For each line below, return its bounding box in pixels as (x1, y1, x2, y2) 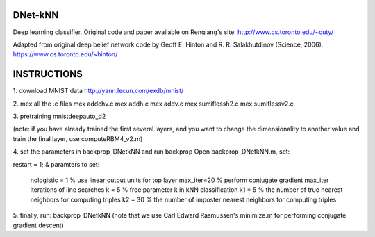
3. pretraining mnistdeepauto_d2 (12, 112, 106, 120)
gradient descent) (12, 221, 64, 229)
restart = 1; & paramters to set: (12, 160, 100, 168)
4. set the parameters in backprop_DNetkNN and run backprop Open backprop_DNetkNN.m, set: (12, 147, 290, 156)
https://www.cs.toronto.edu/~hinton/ (12, 50, 118, 58)
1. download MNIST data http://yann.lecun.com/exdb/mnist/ (12, 87, 184, 95)
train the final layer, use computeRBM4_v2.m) (12, 134, 143, 142)
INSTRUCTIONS (12, 68, 83, 80)
